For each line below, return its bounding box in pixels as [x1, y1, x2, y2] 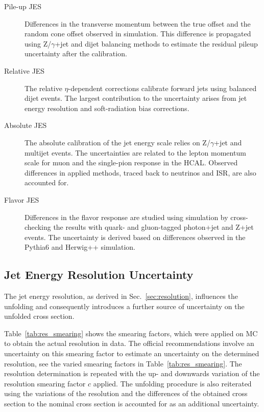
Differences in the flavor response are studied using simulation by [25, 211, 228, 222]
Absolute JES [4, 120, 47, 131]
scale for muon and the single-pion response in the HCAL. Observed [25, 157, 238, 168]
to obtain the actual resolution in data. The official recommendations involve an [4, 338, 254, 349]
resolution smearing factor [4, 378, 86, 388]
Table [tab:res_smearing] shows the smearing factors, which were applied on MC [4, 328, 258, 338]
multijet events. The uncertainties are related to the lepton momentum [25, 147, 246, 158]
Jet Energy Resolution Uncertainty [4, 267, 194, 283]
